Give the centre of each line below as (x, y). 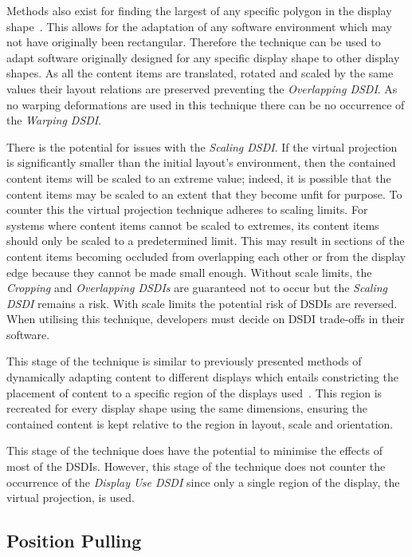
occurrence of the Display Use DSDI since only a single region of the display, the (203, 482)
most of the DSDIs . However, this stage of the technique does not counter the (196, 466)
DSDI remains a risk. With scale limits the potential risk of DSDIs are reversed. (202, 303)
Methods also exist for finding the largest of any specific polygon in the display (199, 10)
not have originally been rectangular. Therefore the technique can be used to (194, 42)
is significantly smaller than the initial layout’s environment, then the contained (201, 162)
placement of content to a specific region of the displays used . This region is (194, 392)
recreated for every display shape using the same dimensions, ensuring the (187, 408)
